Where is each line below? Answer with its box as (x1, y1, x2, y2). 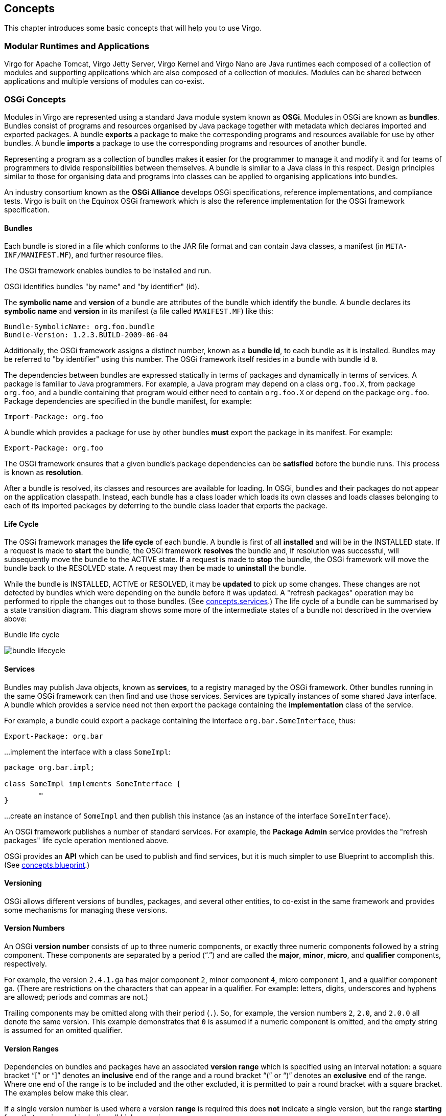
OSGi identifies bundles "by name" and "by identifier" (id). (4, 282, 200, 291)
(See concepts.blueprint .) (4, 860, 90, 869)
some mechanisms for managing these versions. (4, 905, 168, 914)
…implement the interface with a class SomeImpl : (4, 747, 171, 756)
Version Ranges (4, 1044, 59, 1053)
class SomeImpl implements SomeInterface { (4, 779, 181, 788)
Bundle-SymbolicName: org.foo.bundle (4, 323, 155, 331)
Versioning (4, 878, 42, 888)
